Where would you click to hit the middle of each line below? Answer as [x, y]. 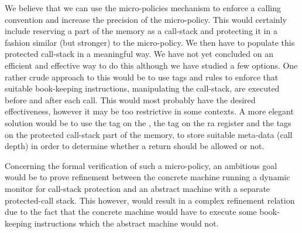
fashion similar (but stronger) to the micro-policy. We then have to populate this [150, 42]
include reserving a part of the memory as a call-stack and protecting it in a [141, 31]
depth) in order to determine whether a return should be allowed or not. [135, 146]
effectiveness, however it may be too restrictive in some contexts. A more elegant [149, 111]
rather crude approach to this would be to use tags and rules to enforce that [142, 77]
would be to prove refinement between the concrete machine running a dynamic [147, 177]
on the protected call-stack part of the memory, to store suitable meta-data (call [149, 134]
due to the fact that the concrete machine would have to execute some [131, 212]
